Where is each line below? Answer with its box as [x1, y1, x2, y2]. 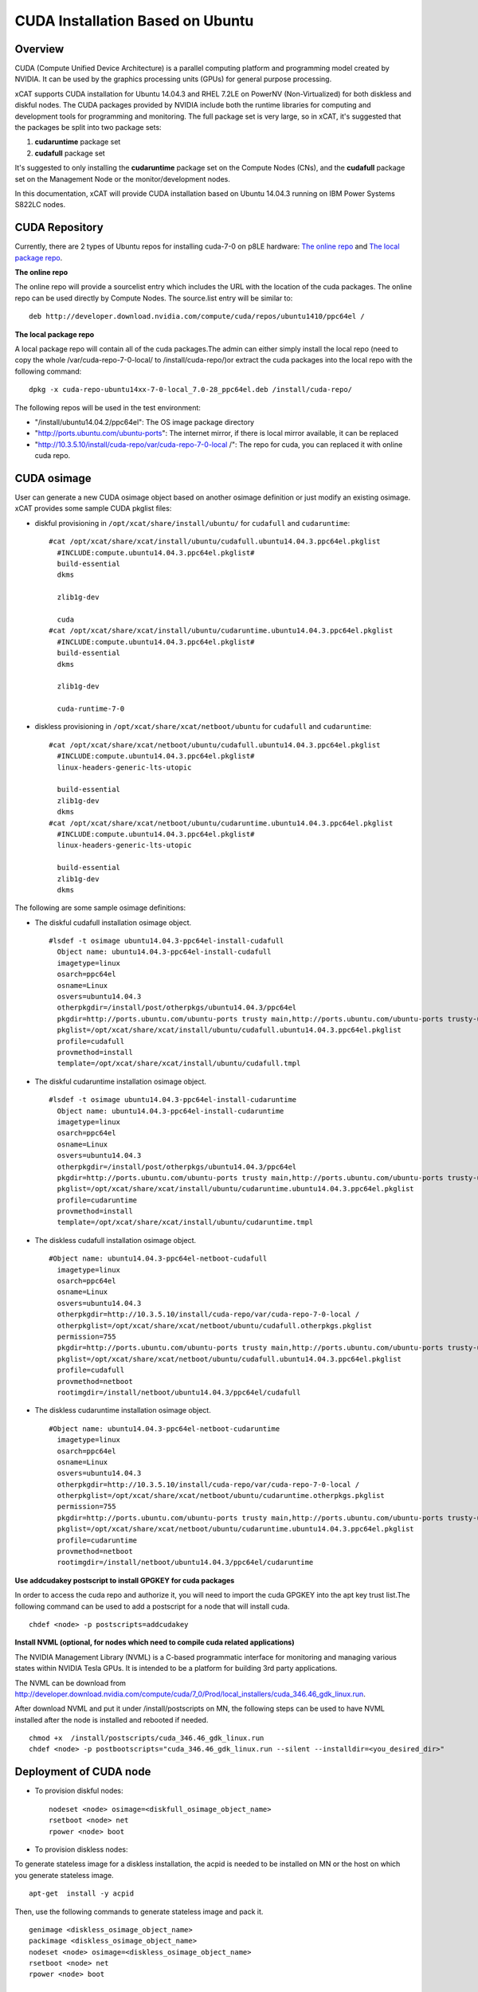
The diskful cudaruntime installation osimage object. [34, 1076, 206, 1086]
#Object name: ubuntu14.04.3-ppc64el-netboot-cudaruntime [49, 1424, 280, 1433]
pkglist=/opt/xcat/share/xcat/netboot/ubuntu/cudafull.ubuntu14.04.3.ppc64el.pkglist [57, 1355, 402, 1363]
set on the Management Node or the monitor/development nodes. [14, 174, 231, 183]
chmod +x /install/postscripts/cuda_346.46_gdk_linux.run [29, 1734, 264, 1743]
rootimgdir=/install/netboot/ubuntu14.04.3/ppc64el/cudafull [57, 1387, 301, 1397]
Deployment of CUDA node [14, 1765, 151, 1778]
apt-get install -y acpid [29, 1889, 135, 1898]
